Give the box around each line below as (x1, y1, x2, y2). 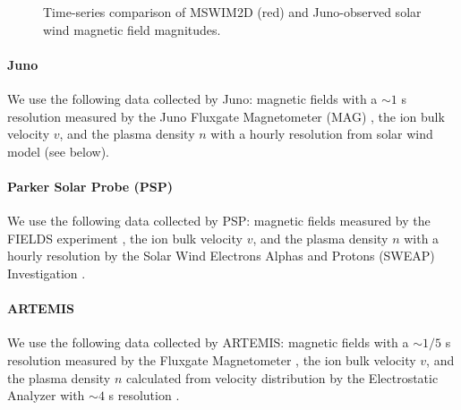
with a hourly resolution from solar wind (210, 124, 433, 143)
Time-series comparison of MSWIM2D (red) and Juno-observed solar (43, 3, 422, 21)
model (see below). (7, 141, 110, 160)
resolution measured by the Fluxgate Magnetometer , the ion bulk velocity (7, 350, 416, 369)
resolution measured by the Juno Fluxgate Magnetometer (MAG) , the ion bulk (7, 107, 445, 125)
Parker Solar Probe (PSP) (7, 176, 174, 195)
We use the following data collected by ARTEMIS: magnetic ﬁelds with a (7, 333, 409, 352)
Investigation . (7, 263, 86, 282)
